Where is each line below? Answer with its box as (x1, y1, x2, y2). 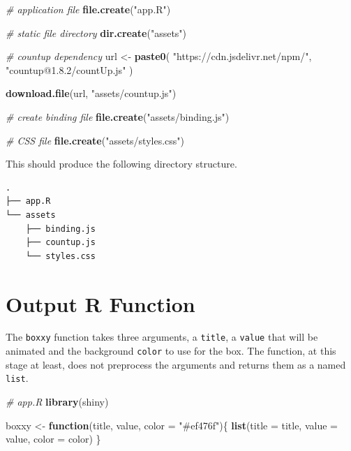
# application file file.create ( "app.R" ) (6, 2, 171, 16)
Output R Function (6, 289, 195, 318)
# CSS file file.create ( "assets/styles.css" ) (6, 133, 185, 147)
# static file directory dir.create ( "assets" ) (6, 25, 187, 40)
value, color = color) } (6, 431, 101, 446)
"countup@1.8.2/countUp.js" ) (6, 62, 133, 77)
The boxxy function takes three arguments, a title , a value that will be (6, 330, 318, 344)
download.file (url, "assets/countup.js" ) (6, 86, 177, 101)
